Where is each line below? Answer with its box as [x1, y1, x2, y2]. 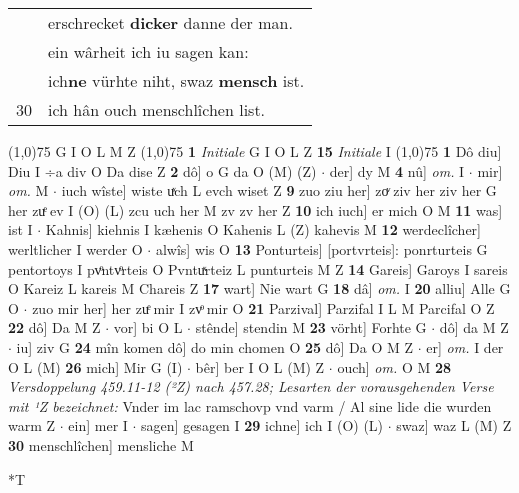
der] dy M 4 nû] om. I [329, 160, 465, 181]
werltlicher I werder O [8, 238, 143, 259]
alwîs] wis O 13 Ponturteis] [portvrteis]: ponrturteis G [155, 238, 488, 259]
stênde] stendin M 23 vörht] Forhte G [195, 317, 427, 338]
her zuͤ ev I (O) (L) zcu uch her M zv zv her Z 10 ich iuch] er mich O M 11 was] [8, 199, 503, 220]
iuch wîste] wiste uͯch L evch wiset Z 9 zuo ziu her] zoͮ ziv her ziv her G [61, 180, 497, 201]
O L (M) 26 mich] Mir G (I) [8, 356, 183, 377]
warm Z [8, 415, 56, 436]
